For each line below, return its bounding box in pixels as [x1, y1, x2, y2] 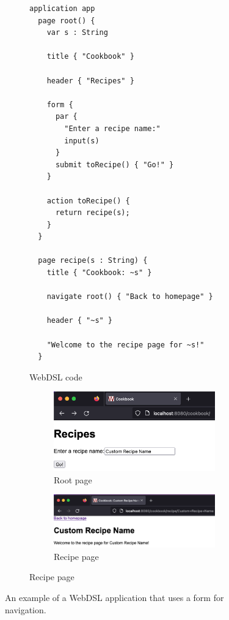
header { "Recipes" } [46, 76, 134, 85]
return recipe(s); [55, 208, 130, 217]
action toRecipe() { [46, 196, 130, 205]
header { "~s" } [46, 316, 113, 325]
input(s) [64, 136, 100, 145]
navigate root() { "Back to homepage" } [46, 292, 213, 301]
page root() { [38, 16, 95, 25]
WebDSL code [29, 370, 82, 383]
